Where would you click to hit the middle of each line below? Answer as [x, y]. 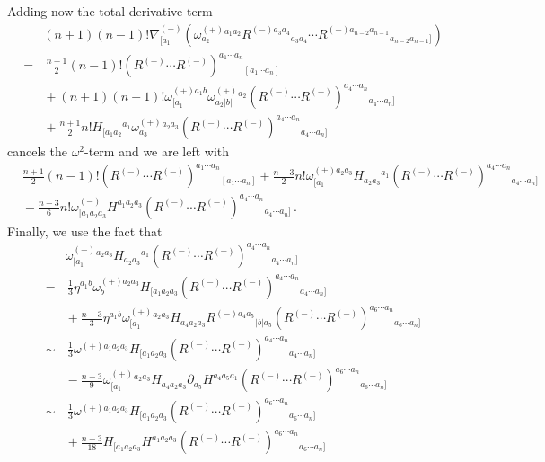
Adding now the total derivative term [110, 11]
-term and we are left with [157, 151]
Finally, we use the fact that [85, 231]
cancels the [37, 151]
